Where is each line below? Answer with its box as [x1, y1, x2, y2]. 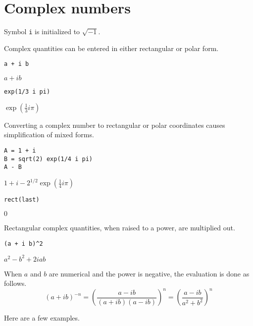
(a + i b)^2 [4, 240, 43, 247]
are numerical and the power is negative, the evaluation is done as [49, 268, 250, 278]
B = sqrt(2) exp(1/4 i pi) [4, 155, 93, 163]
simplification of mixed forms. [4, 129, 94, 140]
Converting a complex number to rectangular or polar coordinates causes [4, 119, 225, 130]
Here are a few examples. [4, 313, 80, 323]
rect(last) [4, 196, 40, 204]
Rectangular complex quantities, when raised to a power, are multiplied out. [4, 222, 235, 232]
